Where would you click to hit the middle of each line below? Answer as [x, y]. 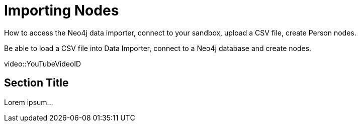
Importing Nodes [62, 10]
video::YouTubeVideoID [43, 63]
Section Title [36, 83]
